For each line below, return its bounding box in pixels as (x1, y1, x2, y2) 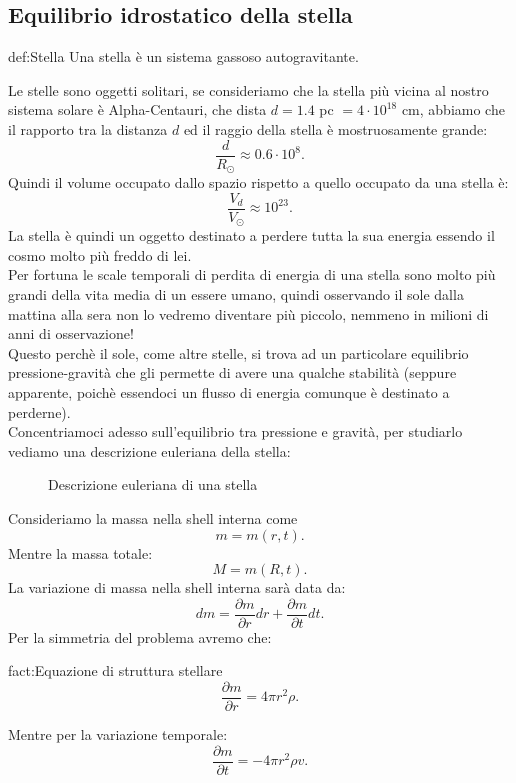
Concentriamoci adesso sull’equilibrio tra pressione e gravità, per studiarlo (8, 421, 463, 442)
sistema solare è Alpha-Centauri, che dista (8, 99, 267, 120)
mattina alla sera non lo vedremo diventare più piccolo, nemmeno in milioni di (8, 303, 489, 324)
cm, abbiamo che (401, 99, 505, 120)
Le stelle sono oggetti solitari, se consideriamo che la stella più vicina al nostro (8, 79, 489, 100)
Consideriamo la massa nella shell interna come (8, 507, 298, 528)
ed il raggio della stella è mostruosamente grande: (183, 118, 488, 139)
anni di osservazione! (8, 323, 134, 344)
